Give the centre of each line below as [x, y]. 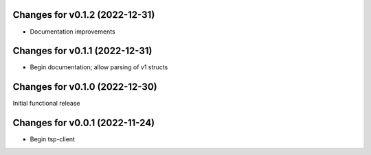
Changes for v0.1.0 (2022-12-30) [85, 87]
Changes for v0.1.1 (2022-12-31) [82, 51]
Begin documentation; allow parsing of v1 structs [99, 67]
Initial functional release [46, 104]
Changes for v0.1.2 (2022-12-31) [84, 15]
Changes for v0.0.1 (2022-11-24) [84, 123]
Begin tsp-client [53, 139]
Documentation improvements [73, 32]
